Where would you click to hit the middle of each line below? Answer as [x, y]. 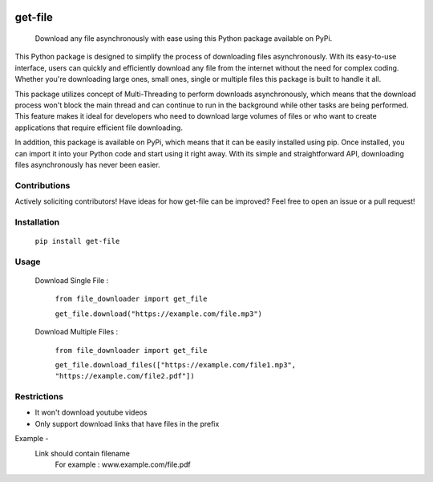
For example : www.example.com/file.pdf [123, 464]
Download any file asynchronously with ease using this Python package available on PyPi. [184, 38]
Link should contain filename [82, 453]
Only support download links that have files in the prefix [127, 423]
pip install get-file [77, 241]
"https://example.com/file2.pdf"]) [125, 376]
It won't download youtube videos [91, 412]
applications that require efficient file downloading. [99, 128]
